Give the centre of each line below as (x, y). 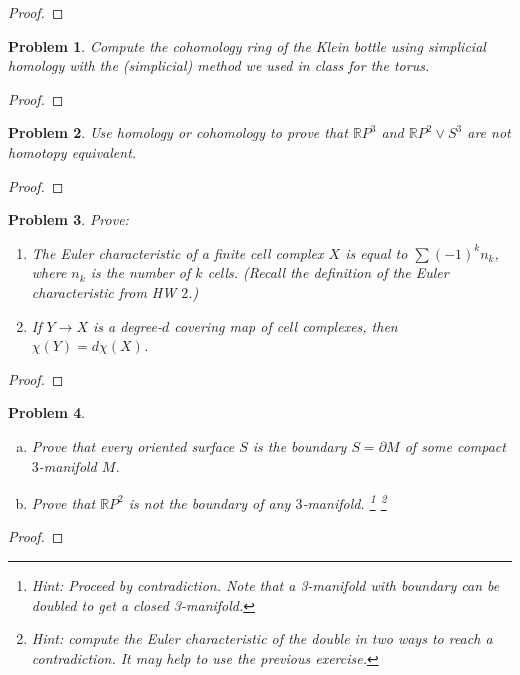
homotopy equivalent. (72, 151)
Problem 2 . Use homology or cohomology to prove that (178, 132)
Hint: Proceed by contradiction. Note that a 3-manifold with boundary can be (265, 584)
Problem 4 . (47, 412)
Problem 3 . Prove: (68, 219)
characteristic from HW (104, 291)
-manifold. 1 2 (344, 501)
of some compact (455, 445)
